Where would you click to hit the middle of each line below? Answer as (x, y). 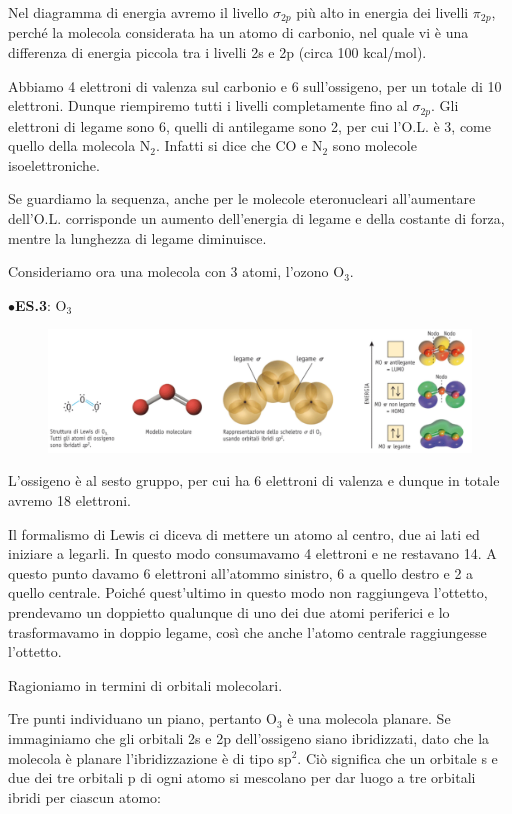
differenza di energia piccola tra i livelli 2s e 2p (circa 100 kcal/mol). (217, 52)
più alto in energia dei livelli (382, 12)
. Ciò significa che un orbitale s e (397, 757)
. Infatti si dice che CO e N (239, 145)
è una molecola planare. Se (369, 718)
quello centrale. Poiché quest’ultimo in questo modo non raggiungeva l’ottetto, (248, 592)
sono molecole (374, 145)
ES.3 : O (41, 304)
